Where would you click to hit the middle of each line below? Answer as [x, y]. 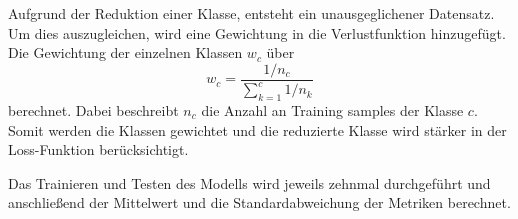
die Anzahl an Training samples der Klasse [332, 109]
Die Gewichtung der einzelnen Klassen [125, 52]
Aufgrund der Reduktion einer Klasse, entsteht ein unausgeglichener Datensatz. [251, 13]
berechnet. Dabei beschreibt [93, 109]
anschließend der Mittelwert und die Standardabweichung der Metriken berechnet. [259, 202]
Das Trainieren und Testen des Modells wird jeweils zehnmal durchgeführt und [249, 182]
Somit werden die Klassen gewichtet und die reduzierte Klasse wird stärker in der [257, 129]
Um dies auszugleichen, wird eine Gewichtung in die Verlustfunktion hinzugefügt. [257, 32]
